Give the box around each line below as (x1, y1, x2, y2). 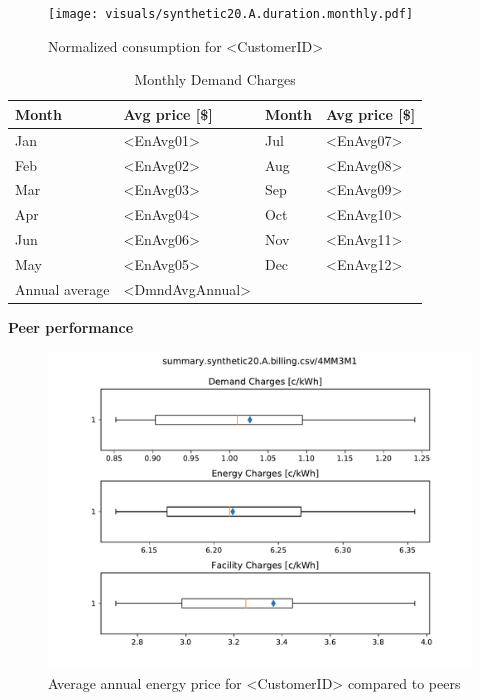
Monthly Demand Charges (134, 69, 296, 90)
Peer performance (8, 316, 134, 337)
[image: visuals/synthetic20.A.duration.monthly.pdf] (48, 7, 414, 21)
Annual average (15, 278, 110, 299)
